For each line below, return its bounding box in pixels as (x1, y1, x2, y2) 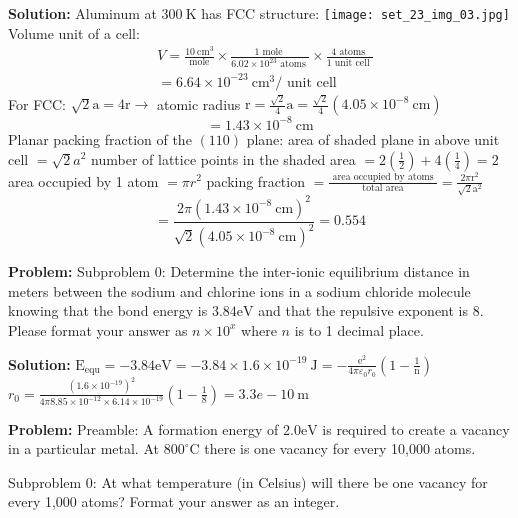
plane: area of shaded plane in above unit (246, 128, 500, 149)
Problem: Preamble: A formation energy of (8, 418, 279, 439)
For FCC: (8, 93, 66, 114)
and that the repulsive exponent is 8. (258, 300, 484, 321)
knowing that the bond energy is (8, 300, 208, 321)
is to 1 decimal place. (294, 319, 424, 340)
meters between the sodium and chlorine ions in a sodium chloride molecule (8, 280, 471, 301)
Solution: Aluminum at (8, 3, 157, 23)
